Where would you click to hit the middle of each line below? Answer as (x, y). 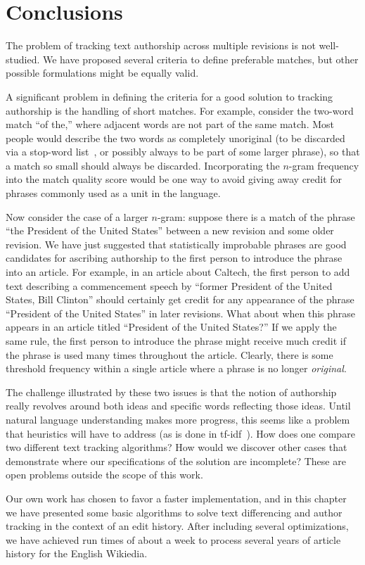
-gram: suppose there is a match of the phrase (256, 216)
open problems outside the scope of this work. (104, 475)
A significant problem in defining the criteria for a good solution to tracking (169, 96)
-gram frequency (324, 165)
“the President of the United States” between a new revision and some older (170, 230)
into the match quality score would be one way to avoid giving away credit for (174, 179)
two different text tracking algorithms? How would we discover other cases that (177, 447)
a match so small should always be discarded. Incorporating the (143, 165)
